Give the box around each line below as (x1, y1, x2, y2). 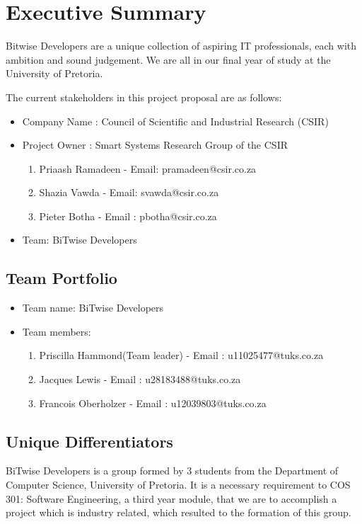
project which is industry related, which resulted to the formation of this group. (6, 505, 351, 520)
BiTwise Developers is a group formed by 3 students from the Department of (6, 463, 339, 478)
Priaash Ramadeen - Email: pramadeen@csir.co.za (39, 161, 257, 176)
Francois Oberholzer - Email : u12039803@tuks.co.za (39, 395, 267, 410)
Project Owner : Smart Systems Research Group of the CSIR (22, 137, 288, 152)
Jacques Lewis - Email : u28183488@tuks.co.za (39, 372, 241, 387)
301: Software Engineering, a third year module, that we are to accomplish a (6, 491, 337, 506)
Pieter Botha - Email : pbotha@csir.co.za (39, 208, 217, 223)
